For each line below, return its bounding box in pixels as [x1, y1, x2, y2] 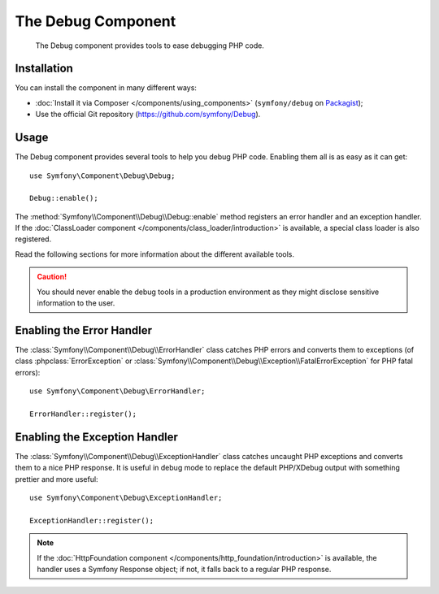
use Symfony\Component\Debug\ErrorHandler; [29, 387, 206, 396]
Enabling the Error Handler [15, 323, 153, 337]
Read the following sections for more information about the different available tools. [15, 249, 295, 259]
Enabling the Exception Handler [15, 430, 179, 444]
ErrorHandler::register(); [29, 409, 137, 418]
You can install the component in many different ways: [15, 83, 197, 93]
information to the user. [37, 298, 115, 308]
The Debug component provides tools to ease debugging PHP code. [35, 41, 264, 50]
